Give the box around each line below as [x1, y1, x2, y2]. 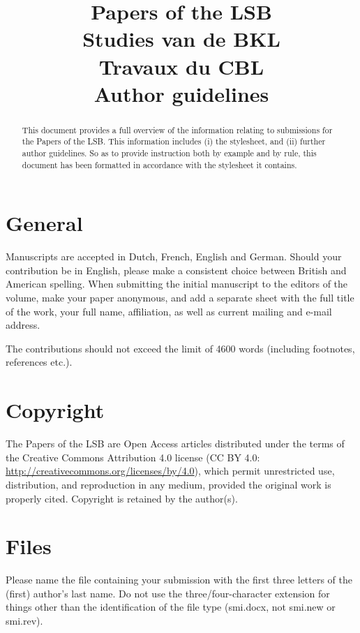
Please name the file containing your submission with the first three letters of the [6, 572, 353, 587]
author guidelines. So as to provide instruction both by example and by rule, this [22, 147, 317, 159]
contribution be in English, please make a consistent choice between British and [6, 262, 347, 277]
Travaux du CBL [98, 52, 264, 80]
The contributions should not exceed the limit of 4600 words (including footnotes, [6, 341, 355, 355]
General [6, 209, 83, 237]
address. [6, 318, 40, 332]
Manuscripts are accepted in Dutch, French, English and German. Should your [6, 249, 342, 264]
